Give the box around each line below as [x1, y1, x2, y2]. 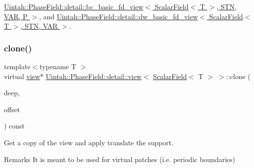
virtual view [4, 71, 40, 81]
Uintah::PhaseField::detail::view [45, 71, 142, 81]
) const [4, 121, 25, 131]
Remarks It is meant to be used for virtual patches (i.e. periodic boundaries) [4, 154, 235, 164]
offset [4, 104, 20, 114]
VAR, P [4, 11, 28, 21]
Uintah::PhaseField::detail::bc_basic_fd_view [4, 1, 144, 11]
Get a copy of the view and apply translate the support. [4, 137, 174, 147]
